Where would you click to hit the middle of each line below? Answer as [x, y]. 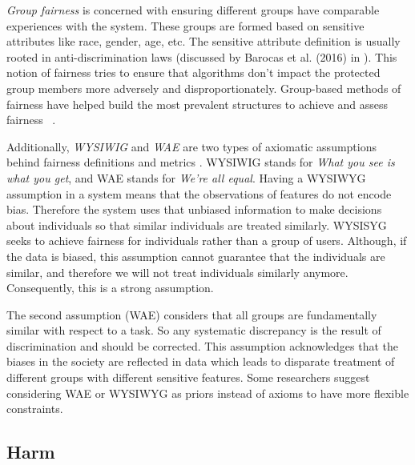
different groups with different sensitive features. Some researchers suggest [188, 377]
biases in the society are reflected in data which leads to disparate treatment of [201, 361]
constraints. [35, 409]
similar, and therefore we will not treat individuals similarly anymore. [177, 272]
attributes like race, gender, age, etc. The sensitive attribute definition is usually [203, 41]
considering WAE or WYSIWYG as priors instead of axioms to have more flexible [208, 393]
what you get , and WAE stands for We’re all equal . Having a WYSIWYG [186, 177]
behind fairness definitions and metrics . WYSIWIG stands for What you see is [201, 162]
